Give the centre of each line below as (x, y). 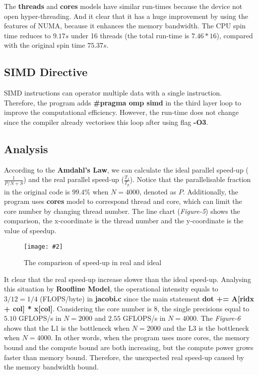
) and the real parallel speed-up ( (74, 179)
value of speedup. (30, 230)
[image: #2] (43, 246)
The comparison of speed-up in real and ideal (93, 262)
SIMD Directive (46, 72)
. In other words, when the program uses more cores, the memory (150, 337)
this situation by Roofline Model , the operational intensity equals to (111, 289)
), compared (235, 35)
